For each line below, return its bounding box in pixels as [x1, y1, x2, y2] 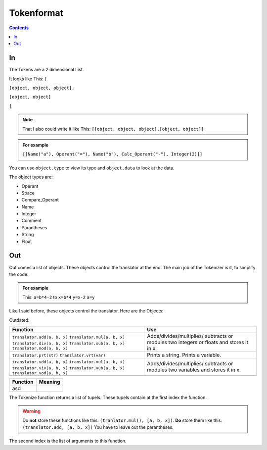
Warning [22, 408, 41, 414]
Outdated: [9, 317, 30, 323]
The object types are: [9, 174, 53, 180]
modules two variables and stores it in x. [147, 366, 241, 373]
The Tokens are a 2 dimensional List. [9, 67, 84, 73]
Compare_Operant [21, 197, 59, 203]
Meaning [39, 378, 60, 385]
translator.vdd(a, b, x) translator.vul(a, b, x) [12, 359, 126, 364]
